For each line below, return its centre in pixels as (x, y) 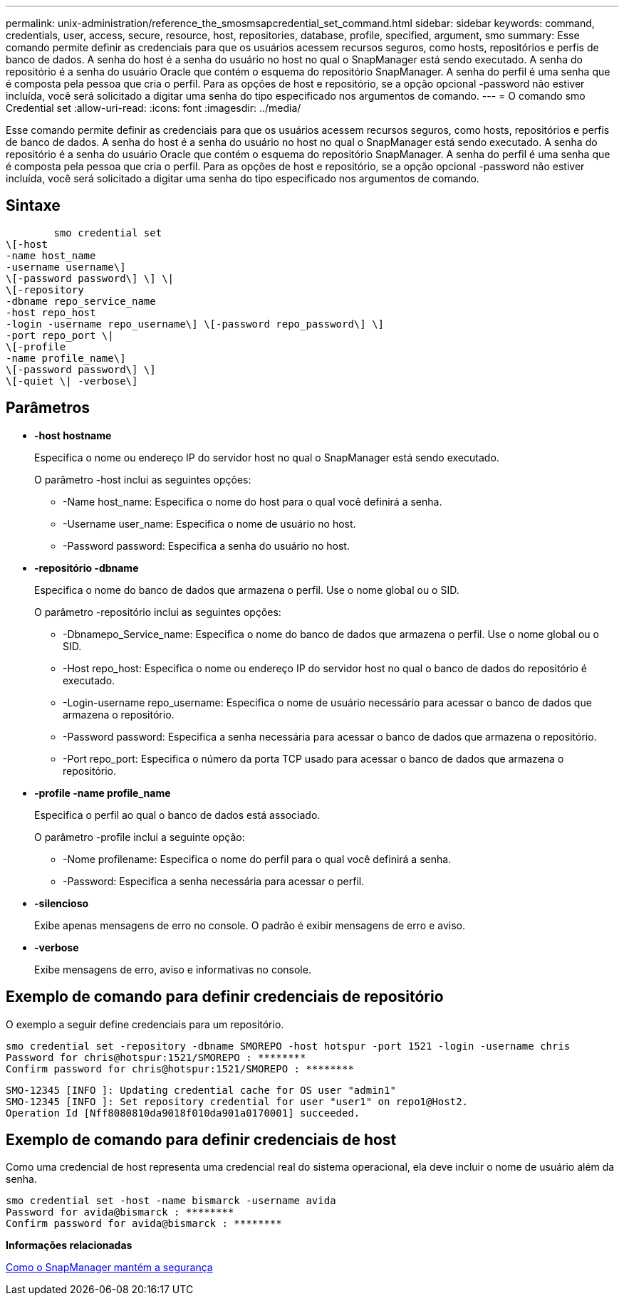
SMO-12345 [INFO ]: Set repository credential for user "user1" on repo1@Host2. (237, 1101)
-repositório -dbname (87, 568)
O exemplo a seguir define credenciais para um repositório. (145, 1024)
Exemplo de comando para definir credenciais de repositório (225, 997)
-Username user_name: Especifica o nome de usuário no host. (209, 523)
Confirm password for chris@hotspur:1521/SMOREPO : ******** (180, 1069)
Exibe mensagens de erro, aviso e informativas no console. (173, 969)
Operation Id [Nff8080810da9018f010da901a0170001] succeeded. (183, 1113)
